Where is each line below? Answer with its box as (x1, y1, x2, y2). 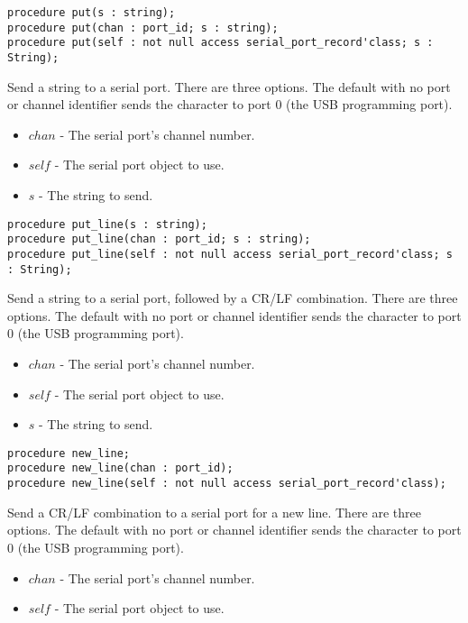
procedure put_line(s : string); (7, 217, 207, 231)
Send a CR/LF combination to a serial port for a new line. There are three (7, 502, 421, 521)
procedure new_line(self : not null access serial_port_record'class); (7, 477, 446, 490)
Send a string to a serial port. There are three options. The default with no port (7, 77, 451, 96)
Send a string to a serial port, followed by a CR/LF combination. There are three (7, 289, 458, 307)
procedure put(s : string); (7, 6, 176, 19)
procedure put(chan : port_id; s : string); (7, 21, 279, 34)
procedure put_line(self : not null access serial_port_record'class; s (7, 247, 453, 261)
